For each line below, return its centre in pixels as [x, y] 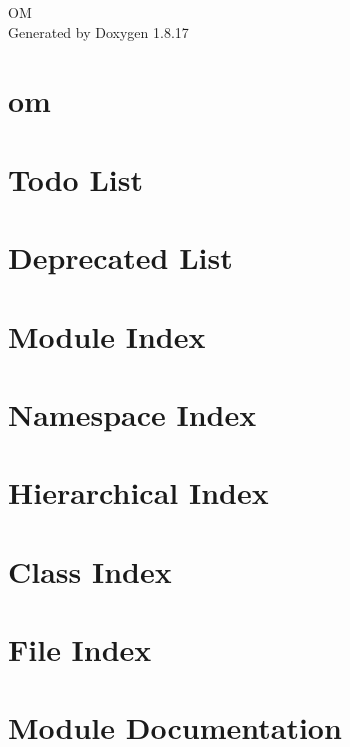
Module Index [107, 335]
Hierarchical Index [138, 492]
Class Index [90, 570]
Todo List [75, 178]
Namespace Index [132, 413]
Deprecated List [120, 257]
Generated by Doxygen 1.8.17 [98, 31]
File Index [80, 649]
